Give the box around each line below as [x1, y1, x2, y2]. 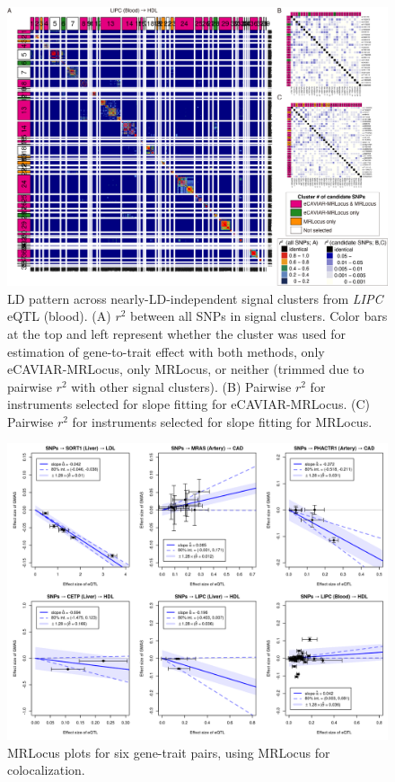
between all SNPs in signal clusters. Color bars [130, 307, 388, 325]
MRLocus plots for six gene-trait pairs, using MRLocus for [7, 742, 330, 761]
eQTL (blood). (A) [7, 307, 111, 325]
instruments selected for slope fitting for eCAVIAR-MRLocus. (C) [7, 395, 370, 413]
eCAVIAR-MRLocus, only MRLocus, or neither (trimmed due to [7, 360, 364, 378]
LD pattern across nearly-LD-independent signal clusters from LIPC [7, 289, 383, 307]
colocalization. [7, 760, 85, 779]
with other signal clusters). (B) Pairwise [71, 377, 292, 395]
